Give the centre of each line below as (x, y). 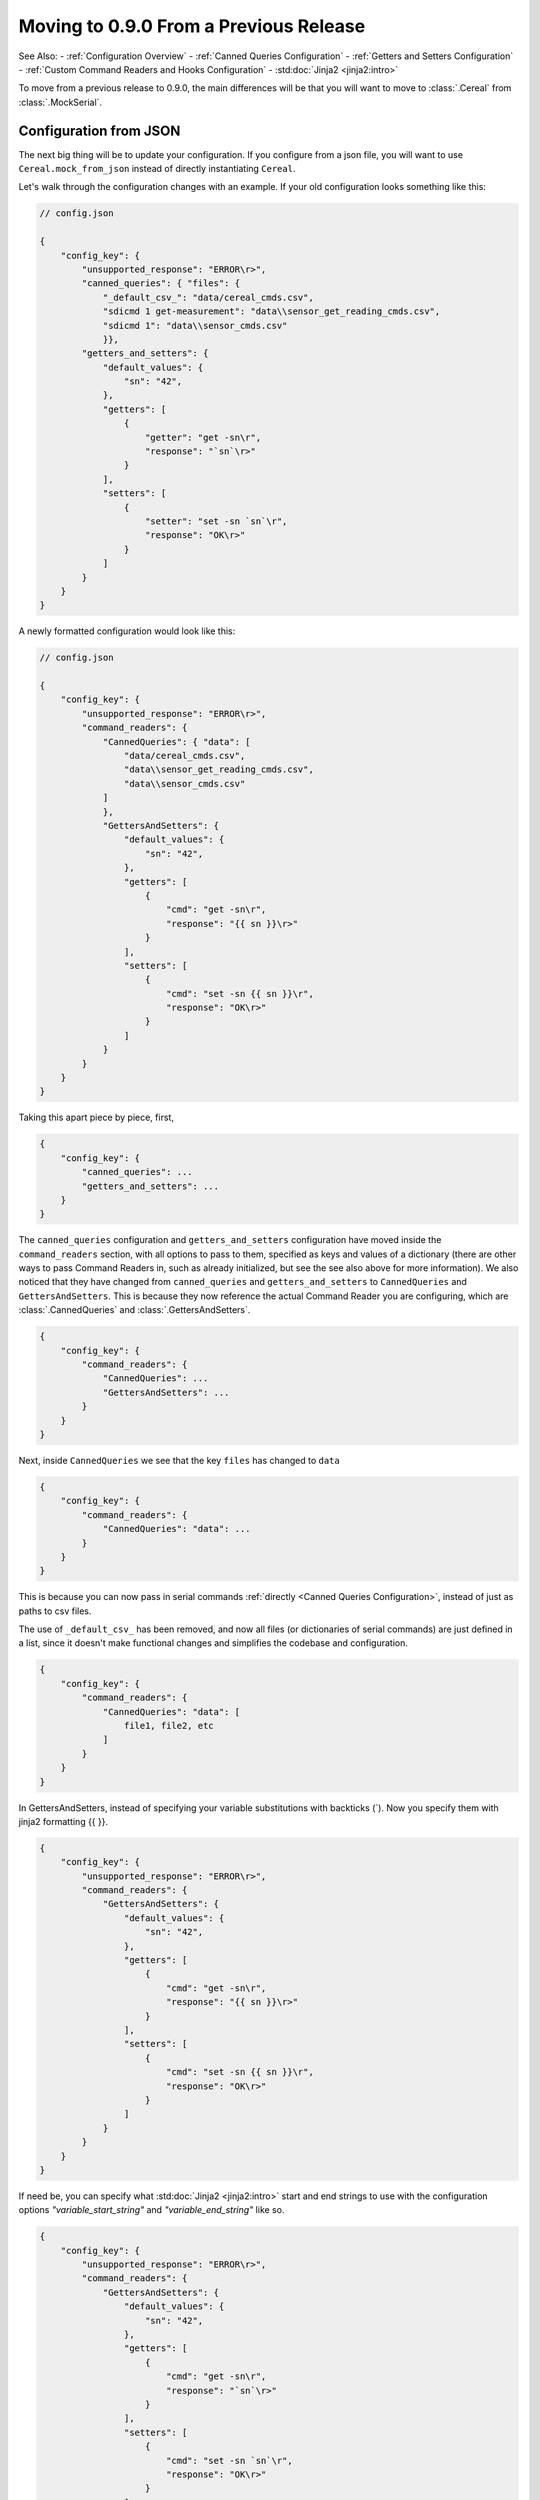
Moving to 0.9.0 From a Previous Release (192, 26)
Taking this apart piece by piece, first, (96, 1117)
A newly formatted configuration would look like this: (127, 631)
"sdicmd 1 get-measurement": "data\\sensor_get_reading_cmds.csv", (271, 311)
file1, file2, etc (168, 1725)
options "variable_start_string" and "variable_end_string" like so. (151, 2210)
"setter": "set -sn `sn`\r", (216, 521)
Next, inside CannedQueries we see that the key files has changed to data (179, 1460)
